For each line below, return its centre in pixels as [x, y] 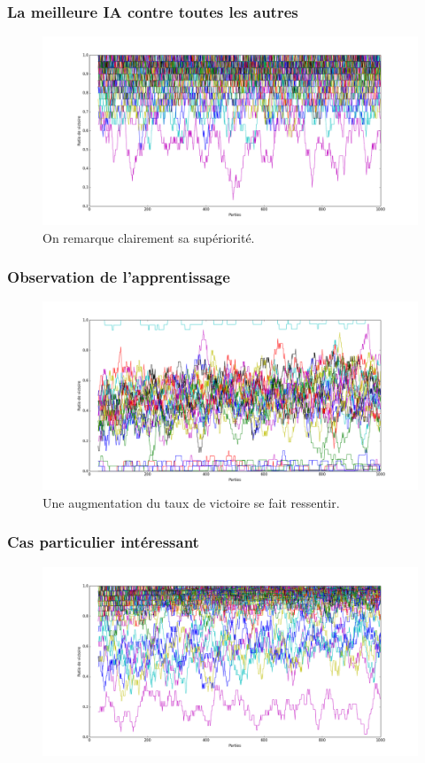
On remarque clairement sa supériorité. [149, 237]
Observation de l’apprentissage [119, 277]
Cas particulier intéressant [103, 542]
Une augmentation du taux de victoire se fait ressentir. [191, 502]
